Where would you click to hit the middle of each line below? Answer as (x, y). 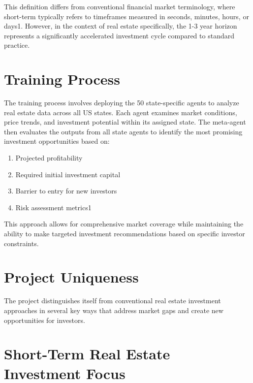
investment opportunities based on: (57, 141)
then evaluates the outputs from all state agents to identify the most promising (123, 131)
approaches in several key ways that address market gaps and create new (114, 310)
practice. (17, 45)
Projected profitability (49, 158)
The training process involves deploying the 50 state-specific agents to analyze (122, 103)
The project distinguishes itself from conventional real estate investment (112, 301)
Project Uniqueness (71, 277)
